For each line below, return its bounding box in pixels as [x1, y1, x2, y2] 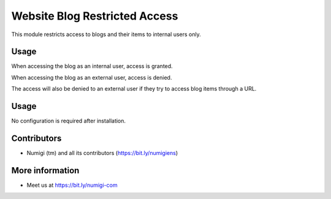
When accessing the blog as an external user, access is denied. [11, 73, 172, 81]
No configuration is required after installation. [11, 117, 126, 125]
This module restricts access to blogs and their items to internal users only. [11, 31, 202, 38]
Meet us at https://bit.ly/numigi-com [26, 181, 118, 189]
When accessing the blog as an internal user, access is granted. [11, 62, 173, 70]
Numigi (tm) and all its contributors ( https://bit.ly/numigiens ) [26, 149, 178, 157]
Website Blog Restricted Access [11, 9, 178, 23]
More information [11, 165, 80, 176]
